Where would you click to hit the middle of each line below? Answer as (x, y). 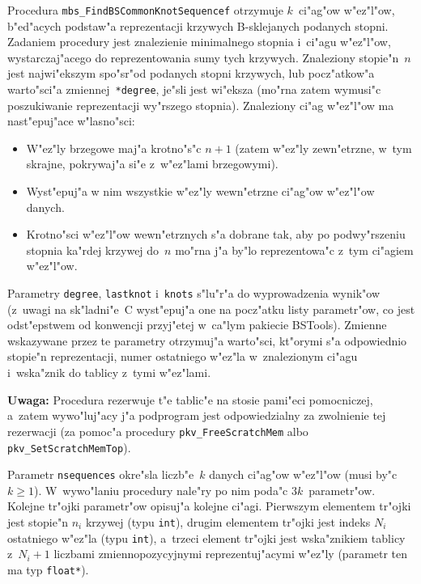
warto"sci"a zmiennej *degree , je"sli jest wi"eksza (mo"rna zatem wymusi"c (194, 89)
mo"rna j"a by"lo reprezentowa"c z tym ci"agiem (294, 250)
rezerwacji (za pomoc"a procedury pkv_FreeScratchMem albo (158, 431)
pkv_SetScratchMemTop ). (69, 447)
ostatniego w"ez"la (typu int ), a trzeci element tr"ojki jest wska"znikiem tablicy (206, 537)
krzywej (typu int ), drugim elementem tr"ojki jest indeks (228, 522)
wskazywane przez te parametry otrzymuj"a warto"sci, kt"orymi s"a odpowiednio (207, 340)
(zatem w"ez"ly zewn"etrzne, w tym (323, 148)
